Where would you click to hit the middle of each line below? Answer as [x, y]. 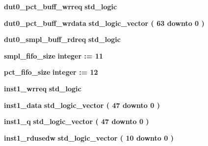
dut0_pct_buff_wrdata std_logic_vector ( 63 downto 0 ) [104, 23]
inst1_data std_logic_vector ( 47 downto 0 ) [82, 105]
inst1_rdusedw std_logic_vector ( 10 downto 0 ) [89, 137]
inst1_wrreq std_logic [43, 88]
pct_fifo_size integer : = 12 [51, 72]
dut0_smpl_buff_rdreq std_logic [62, 39]
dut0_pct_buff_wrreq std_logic [61, 6]
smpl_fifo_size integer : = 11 [53, 55]
